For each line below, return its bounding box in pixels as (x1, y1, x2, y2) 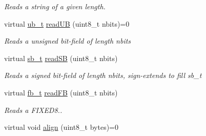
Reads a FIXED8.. (4, 104, 63, 115)
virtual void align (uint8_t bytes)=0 (4, 122, 119, 132)
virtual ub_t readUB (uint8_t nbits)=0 (4, 18, 130, 29)
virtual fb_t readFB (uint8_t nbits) (4, 87, 118, 98)
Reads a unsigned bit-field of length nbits (4, 35, 131, 46)
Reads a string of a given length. (4, 1, 106, 11)
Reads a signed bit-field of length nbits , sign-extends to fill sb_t (4, 70, 202, 81)
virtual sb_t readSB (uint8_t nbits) (4, 52, 118, 63)
